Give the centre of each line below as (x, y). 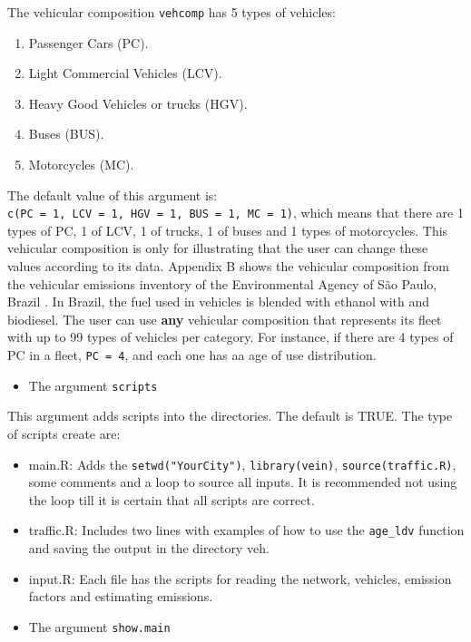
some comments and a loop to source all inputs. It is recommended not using (243, 482)
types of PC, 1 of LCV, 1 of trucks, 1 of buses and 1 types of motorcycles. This (228, 230)
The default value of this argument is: (113, 195)
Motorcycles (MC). (81, 165)
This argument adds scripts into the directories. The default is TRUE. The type (230, 416)
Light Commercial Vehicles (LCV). (125, 73)
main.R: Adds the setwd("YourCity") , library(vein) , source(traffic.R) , (242, 464)
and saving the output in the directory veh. (149, 548)
